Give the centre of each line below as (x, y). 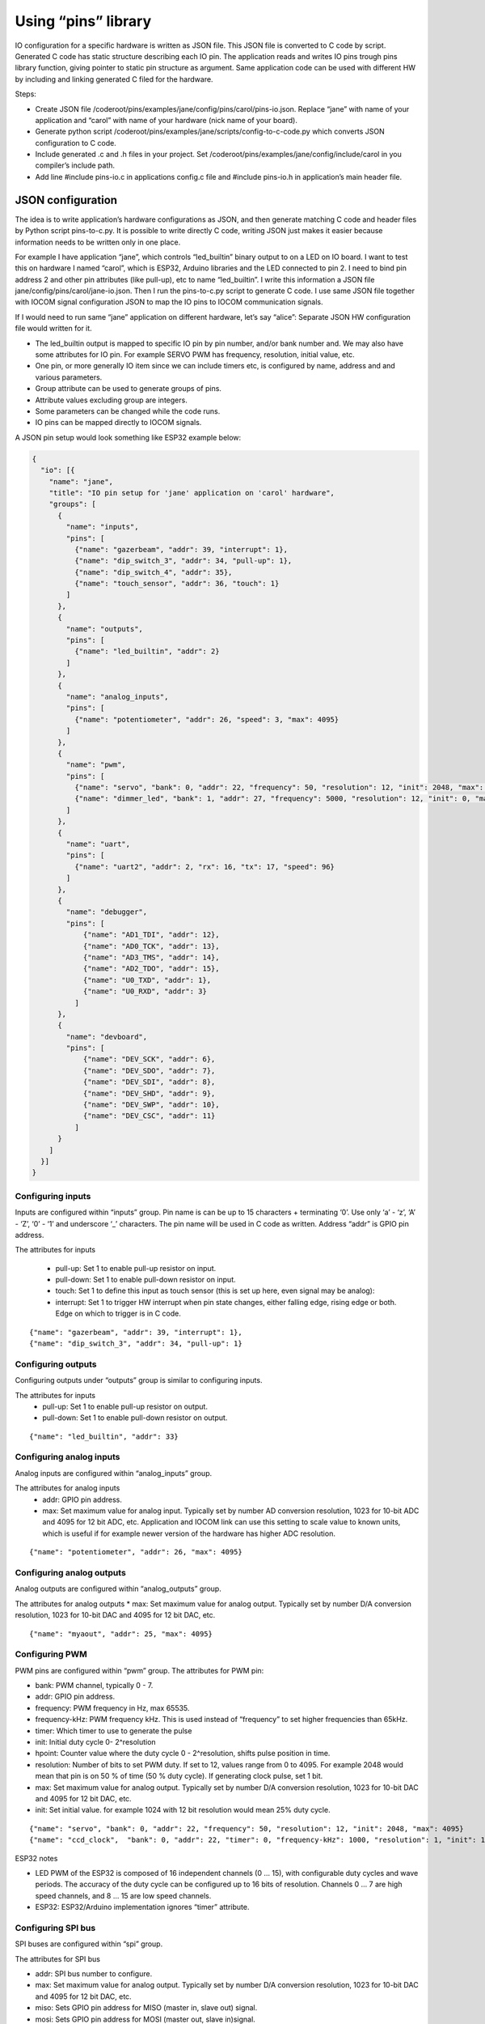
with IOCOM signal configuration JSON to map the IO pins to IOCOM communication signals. (169, 302)
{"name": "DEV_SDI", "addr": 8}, (149, 1082)
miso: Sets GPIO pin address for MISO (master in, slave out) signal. (146, 2008)
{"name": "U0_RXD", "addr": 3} (145, 991)
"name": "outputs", (104, 629)
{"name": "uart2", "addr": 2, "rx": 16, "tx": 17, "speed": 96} (205, 867)
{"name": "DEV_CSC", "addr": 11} (149, 1116)
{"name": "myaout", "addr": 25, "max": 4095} (121, 1634)
